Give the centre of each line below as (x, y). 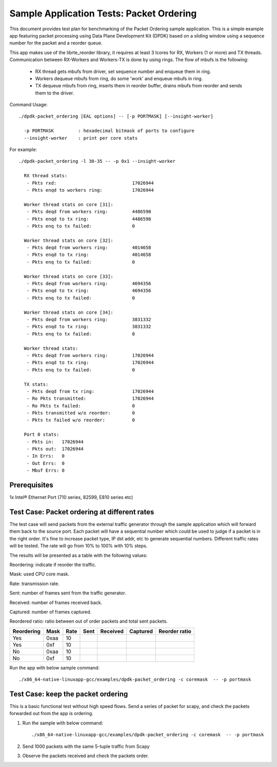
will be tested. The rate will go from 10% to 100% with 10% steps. (78, 546)
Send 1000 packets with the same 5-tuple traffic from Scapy (86, 746)
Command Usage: (29, 105)
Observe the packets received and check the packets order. (85, 756)
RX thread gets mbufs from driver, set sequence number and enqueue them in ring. (123, 71)
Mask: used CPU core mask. (39, 574)
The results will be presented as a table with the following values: (78, 555)
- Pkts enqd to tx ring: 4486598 (89, 219)
